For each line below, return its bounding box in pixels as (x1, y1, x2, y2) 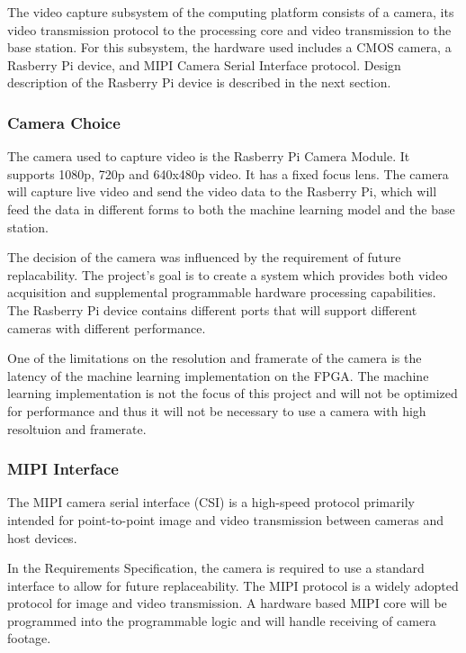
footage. (7, 629, 51, 648)
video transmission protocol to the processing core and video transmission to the (7, 20, 452, 39)
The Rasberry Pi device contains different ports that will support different (7, 300, 417, 319)
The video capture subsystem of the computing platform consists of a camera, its (7, 3, 454, 21)
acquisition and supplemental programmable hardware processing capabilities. (7, 283, 436, 302)
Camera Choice (7, 111, 121, 133)
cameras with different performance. (7, 318, 206, 337)
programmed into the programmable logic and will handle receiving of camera (7, 611, 436, 630)
